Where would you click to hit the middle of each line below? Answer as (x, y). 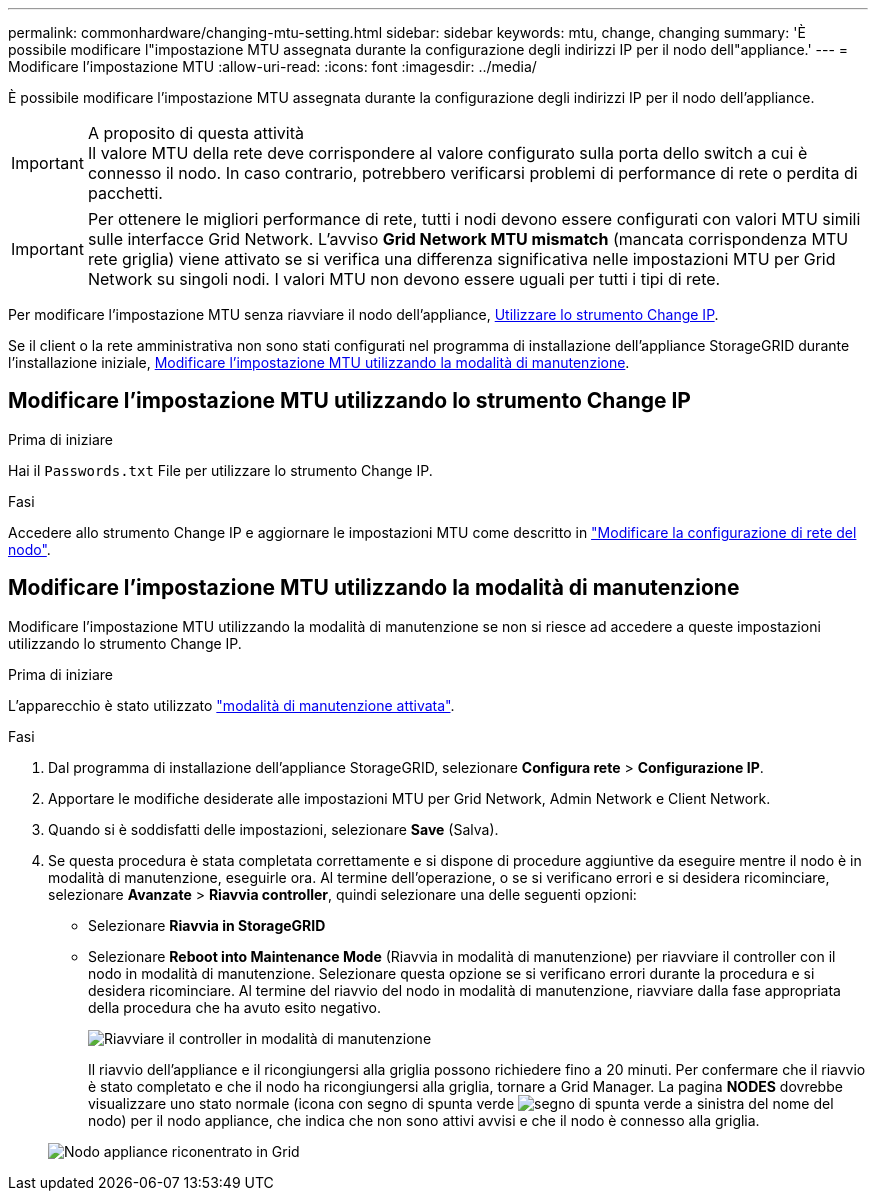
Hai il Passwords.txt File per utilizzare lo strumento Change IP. (220, 470)
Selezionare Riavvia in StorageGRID (207, 925)
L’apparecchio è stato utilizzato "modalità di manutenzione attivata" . (231, 705)
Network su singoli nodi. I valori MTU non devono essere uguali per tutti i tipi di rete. (404, 279)
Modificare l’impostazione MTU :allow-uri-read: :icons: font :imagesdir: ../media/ (272, 66)
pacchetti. (125, 193)
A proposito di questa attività (196, 133)
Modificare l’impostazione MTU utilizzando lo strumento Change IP (349, 401)
